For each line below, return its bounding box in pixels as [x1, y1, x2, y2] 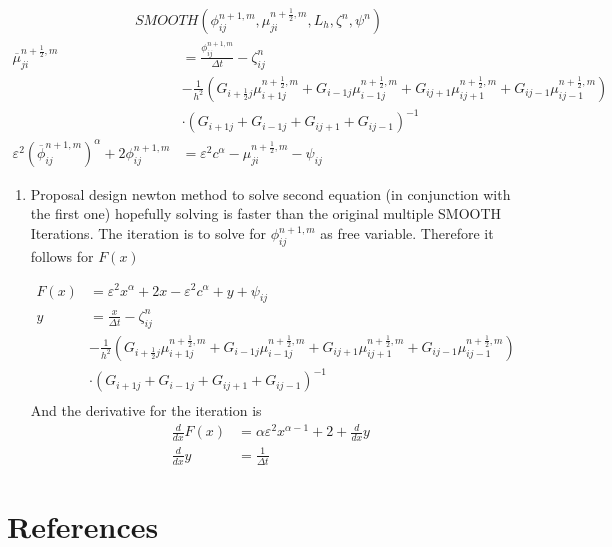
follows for [30, 245, 94, 266]
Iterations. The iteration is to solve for [30, 223, 267, 244]
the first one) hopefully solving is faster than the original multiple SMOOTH [30, 203, 502, 224]
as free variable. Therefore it [320, 223, 494, 244]
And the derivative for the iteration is [30, 400, 262, 421]
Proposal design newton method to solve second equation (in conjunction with [30, 183, 511, 204]
